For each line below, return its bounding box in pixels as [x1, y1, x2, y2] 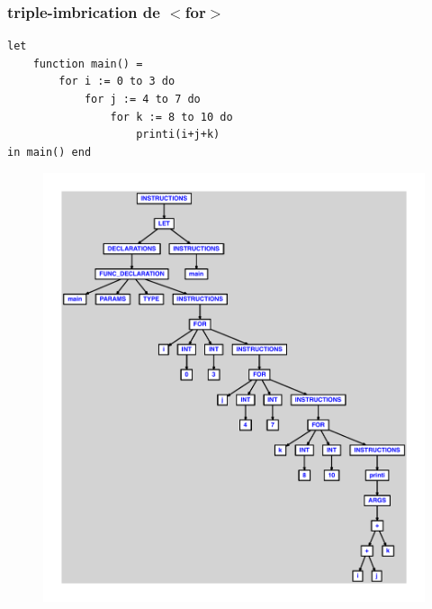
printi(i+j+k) [136, 128, 220, 141]
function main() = [32, 57, 143, 70]
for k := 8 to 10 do [110, 110, 233, 123]
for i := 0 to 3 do [58, 75, 175, 88]
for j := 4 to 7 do [84, 93, 201, 105]
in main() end [7, 145, 92, 159]
